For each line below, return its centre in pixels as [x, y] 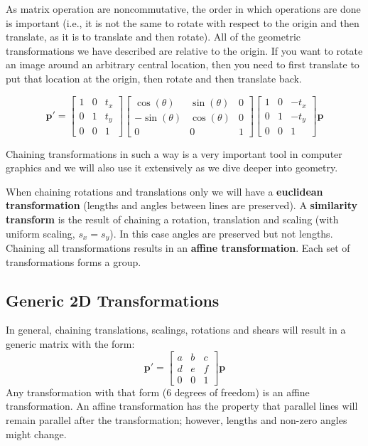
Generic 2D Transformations [113, 300]
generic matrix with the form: [70, 344]
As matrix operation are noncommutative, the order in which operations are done [183, 9]
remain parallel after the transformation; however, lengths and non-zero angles [177, 419]
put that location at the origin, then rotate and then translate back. [154, 78]
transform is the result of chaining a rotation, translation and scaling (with [172, 219]
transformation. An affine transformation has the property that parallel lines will [182, 406]
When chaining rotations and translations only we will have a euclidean [164, 191]
